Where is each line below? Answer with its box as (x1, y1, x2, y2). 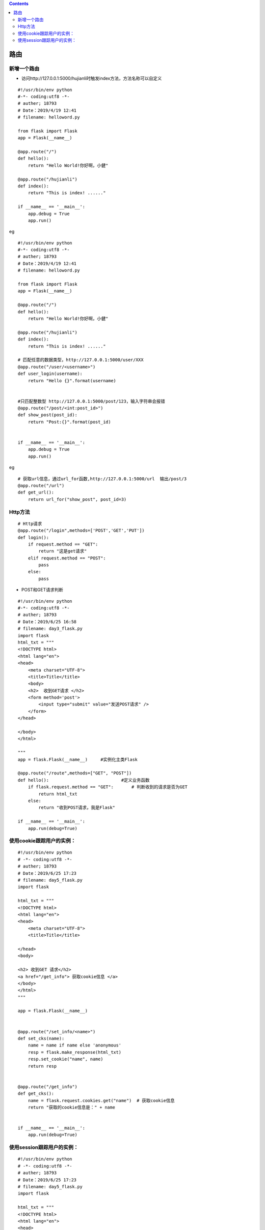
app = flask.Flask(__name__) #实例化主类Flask (18, 757, 138, 762)
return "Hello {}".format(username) (27, 378, 116, 383)
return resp (27, 1063, 57, 1069)
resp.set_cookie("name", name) (27, 1056, 104, 1062)
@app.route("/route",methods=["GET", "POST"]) (18, 770, 132, 776)
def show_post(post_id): (18, 412, 78, 418)
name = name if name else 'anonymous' (27, 1043, 122, 1048)
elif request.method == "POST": (27, 555, 106, 561)
